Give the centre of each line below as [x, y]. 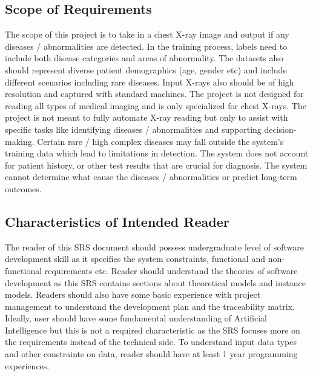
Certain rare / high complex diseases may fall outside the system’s [160, 141]
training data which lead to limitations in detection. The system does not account [157, 153]
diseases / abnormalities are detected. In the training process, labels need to [146, 46]
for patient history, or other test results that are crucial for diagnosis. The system [156, 165]
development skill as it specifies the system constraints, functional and [135, 259]
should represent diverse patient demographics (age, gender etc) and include [146, 69]
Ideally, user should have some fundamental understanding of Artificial [136, 318]
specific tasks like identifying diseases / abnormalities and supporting [133, 129]
